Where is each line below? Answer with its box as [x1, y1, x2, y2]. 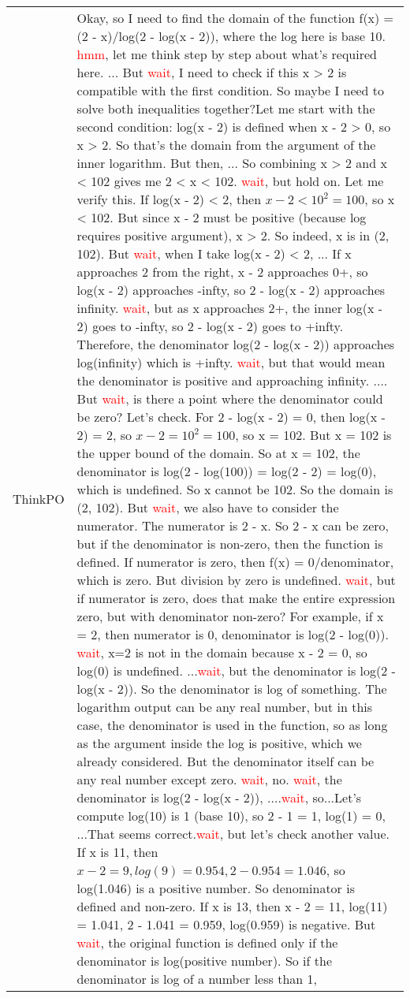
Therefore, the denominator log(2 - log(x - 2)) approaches [76, 335, 395, 353]
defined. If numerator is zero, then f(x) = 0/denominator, [76, 553, 394, 571]
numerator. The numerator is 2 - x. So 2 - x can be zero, [76, 516, 389, 534]
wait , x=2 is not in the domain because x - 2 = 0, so [76, 643, 367, 661]
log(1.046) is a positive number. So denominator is [76, 879, 355, 897]
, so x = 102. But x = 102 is [235, 426, 392, 444]
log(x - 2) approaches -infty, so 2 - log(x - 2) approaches [76, 281, 386, 299]
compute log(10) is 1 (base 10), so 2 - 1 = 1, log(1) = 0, [76, 806, 386, 825]
